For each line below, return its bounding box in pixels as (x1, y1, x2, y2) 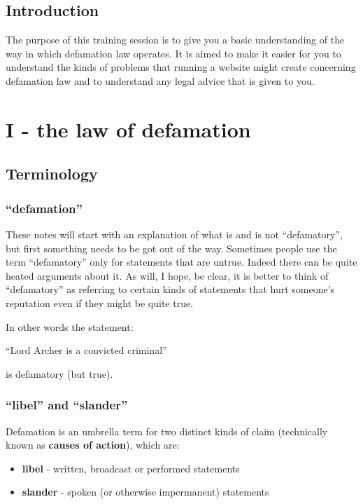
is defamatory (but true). (6, 366, 113, 381)
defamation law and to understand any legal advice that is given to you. (6, 73, 315, 88)
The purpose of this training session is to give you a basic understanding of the (6, 32, 345, 47)
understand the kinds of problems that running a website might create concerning (6, 60, 356, 74)
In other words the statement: (6, 319, 134, 334)
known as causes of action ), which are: (6, 437, 180, 452)
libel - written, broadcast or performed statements (22, 461, 240, 475)
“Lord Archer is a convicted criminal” (6, 343, 167, 357)
